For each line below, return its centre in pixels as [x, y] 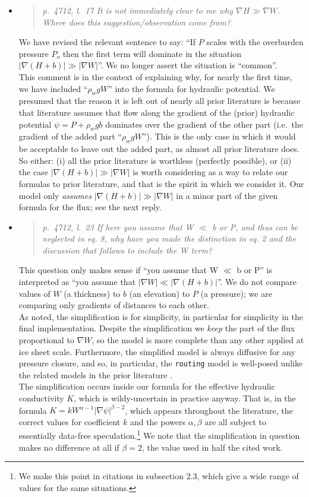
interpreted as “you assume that [77, 282]
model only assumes [55, 195]
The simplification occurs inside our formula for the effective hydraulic [147, 386]
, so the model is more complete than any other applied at [198, 340]
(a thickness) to [92, 293]
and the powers [157, 421]
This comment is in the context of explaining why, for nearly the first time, [155, 76]
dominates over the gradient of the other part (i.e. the [204, 124]
